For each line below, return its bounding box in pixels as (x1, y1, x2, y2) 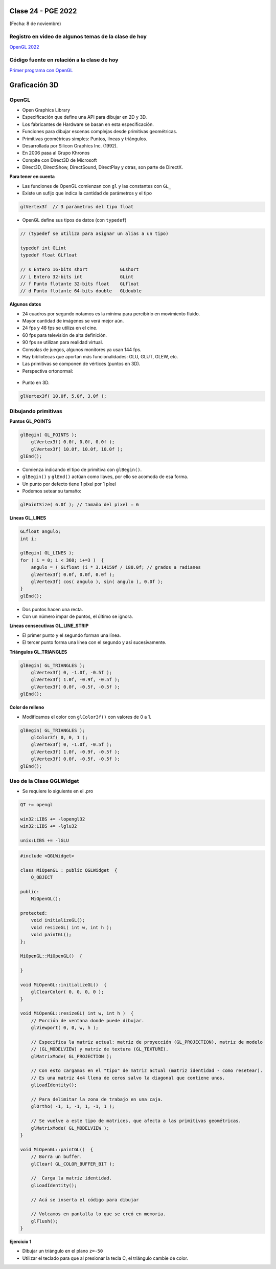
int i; (20, 535, 37, 542)
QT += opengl (20, 802, 53, 808)
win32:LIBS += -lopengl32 (20, 816, 85, 822)
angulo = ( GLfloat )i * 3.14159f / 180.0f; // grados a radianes (31, 565, 201, 570)
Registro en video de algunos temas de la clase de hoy (9, 33, 147, 40)
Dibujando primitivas (9, 407, 62, 415)
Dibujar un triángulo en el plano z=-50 (22, 1248, 103, 1254)
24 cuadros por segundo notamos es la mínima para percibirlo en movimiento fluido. (22, 310, 200, 317)
